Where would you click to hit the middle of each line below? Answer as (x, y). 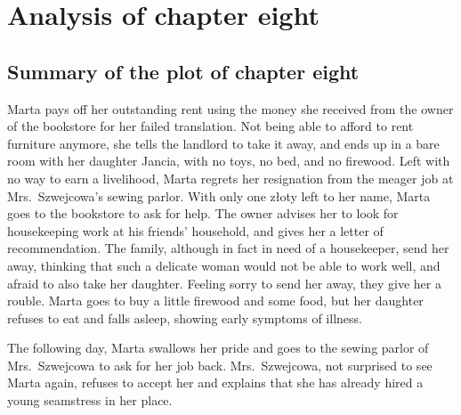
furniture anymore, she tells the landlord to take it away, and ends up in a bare (223, 143)
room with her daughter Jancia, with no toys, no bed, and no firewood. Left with (229, 161)
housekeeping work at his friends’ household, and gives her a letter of (195, 230)
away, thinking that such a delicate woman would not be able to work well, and (224, 265)
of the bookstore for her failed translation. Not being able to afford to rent (210, 126)
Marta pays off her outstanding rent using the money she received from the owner (230, 108)
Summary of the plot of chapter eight (183, 71)
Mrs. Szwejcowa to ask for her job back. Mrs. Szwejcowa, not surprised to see (220, 365)
